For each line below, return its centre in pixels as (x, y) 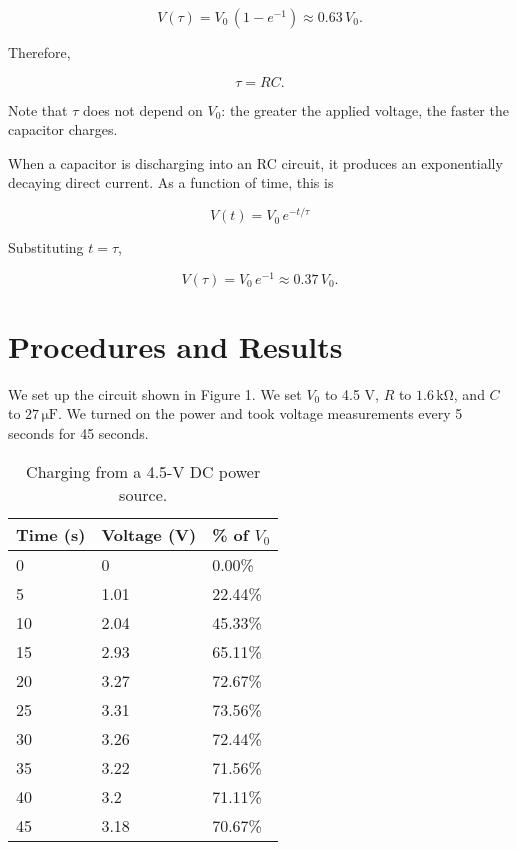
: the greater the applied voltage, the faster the (365, 109)
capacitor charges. (63, 129)
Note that (38, 109)
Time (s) (51, 534)
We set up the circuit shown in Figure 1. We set (155, 393)
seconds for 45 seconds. (78, 433)
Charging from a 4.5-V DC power (143, 471)
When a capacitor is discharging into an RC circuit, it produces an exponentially (255, 162)
